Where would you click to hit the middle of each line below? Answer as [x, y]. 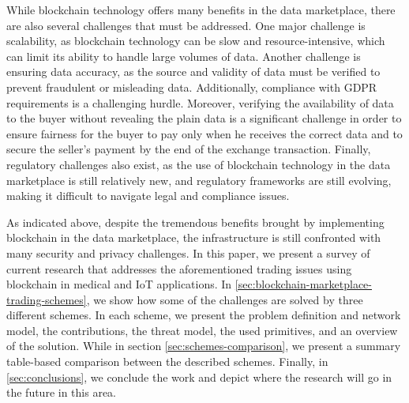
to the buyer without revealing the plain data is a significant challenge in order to [204, 118]
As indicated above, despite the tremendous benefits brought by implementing [195, 222]
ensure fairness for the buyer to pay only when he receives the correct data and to [204, 133]
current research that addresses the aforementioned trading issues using [179, 268]
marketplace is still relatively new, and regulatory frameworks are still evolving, [199, 180]
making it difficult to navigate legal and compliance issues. [148, 196]
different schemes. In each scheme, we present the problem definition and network [204, 315]
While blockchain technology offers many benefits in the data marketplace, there [201, 9]
